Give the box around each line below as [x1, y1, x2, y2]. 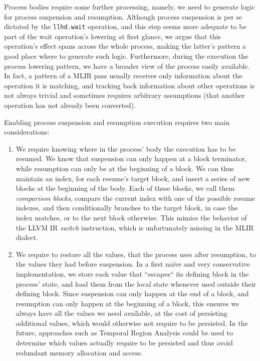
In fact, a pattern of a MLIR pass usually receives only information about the [4, 70, 242, 81]
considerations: [4, 127, 50, 137]
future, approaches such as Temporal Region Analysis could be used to [16, 327, 233, 338]
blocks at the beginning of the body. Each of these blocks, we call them [16, 183, 235, 193]
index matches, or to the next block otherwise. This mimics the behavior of [16, 212, 247, 222]
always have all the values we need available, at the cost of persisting [16, 308, 227, 318]
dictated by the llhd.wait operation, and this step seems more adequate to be [4, 21, 246, 32]
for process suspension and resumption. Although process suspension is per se [4, 11, 242, 22]
